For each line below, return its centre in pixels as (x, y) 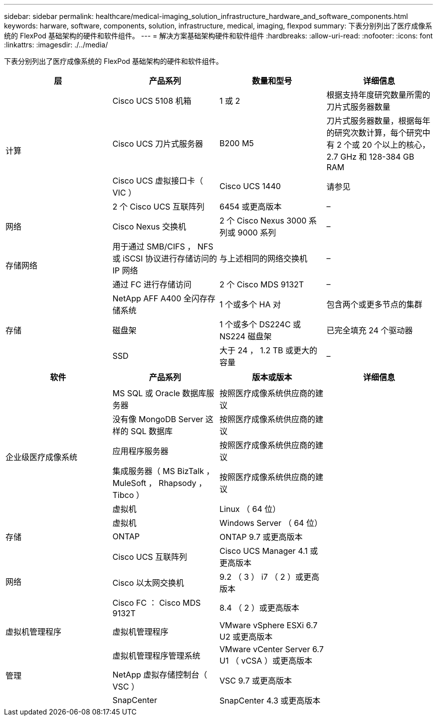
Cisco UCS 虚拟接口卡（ (158, 181)
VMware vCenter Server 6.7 (272, 649)
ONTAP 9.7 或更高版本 (261, 537)
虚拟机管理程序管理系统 (156, 656)
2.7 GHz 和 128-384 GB (370, 157)
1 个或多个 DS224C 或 (260, 324)
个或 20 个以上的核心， (387, 145)
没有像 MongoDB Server (158, 419)
